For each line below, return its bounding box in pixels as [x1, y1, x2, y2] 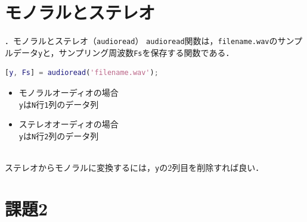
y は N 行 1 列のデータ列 [18, 98, 99, 110]
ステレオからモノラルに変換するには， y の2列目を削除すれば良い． [5, 161, 264, 174]
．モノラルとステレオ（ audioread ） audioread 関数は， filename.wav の [5, 35, 278, 47]
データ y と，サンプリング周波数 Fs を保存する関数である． [13, 46, 234, 58]
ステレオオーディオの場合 [18, 118, 119, 130]
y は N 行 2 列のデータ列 [18, 129, 99, 142]
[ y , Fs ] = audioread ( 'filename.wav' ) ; [5, 68, 159, 77]
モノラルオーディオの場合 [18, 86, 119, 99]
